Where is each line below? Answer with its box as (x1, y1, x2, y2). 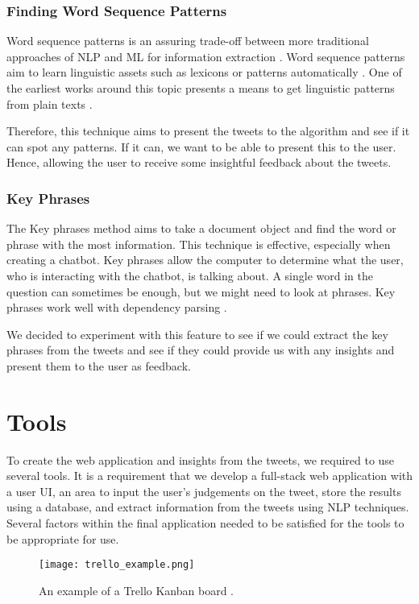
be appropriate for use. (6, 530, 119, 547)
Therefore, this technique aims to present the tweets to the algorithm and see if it (6, 122, 410, 139)
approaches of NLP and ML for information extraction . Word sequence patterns (6, 48, 405, 64)
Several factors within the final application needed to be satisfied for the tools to (6, 515, 404, 532)
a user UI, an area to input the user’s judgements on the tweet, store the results (6, 482, 401, 499)
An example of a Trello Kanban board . (39, 581, 234, 598)
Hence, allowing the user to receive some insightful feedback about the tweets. (6, 154, 392, 171)
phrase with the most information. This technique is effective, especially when (6, 235, 391, 252)
